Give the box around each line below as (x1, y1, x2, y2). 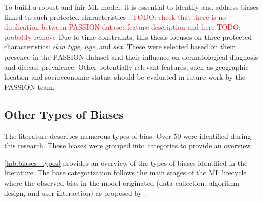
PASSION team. (4, 81, 55, 92)
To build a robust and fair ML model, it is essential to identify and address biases (4, 2, 259, 12)
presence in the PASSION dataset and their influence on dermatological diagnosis (4, 51, 258, 62)
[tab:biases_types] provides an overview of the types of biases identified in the (4, 157, 248, 168)
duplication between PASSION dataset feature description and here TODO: (4, 21, 241, 32)
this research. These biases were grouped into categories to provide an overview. (4, 140, 253, 151)
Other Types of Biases (4, 106, 124, 122)
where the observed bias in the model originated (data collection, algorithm (4, 177, 239, 188)
